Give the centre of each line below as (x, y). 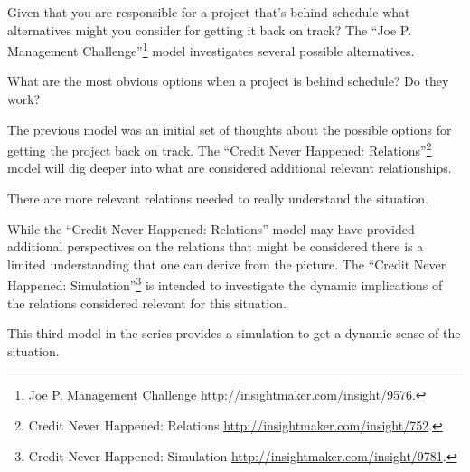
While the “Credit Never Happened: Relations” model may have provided (211, 228)
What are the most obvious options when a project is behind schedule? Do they (228, 81)
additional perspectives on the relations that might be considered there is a (216, 246)
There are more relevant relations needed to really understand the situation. (218, 198)
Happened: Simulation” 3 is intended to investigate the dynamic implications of (225, 284)
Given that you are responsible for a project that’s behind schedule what (209, 12)
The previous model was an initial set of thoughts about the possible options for (230, 129)
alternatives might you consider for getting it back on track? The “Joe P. (210, 29)
